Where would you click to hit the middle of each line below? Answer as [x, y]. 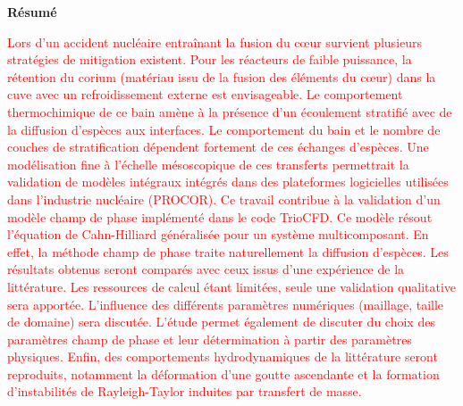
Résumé [32, 12]
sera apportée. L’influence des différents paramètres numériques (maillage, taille [226, 304]
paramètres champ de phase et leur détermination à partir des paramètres [210, 339]
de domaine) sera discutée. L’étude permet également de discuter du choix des [221, 322]
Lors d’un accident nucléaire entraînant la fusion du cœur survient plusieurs [215, 41]
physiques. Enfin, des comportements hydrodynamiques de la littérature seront [223, 356]
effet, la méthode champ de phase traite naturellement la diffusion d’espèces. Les [228, 251]
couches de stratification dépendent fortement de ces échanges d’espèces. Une [218, 147]
